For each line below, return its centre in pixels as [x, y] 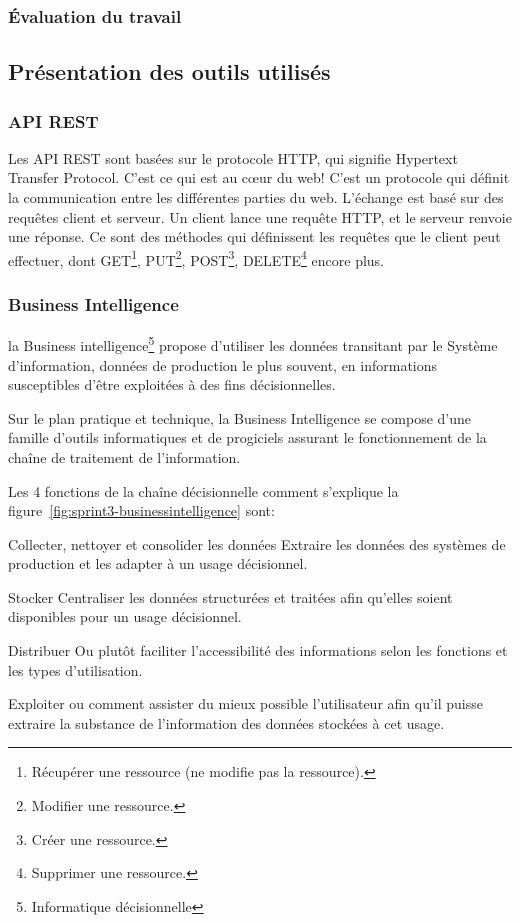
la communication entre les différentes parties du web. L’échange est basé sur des [256, 197]
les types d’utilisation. [75, 669]
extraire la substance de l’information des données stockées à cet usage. [226, 722]
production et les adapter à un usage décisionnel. [158, 563]
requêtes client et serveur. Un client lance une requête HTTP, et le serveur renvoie [260, 216]
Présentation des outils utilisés [169, 71]
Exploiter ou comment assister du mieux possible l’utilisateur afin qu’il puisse [246, 703]
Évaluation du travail [95, 15]
